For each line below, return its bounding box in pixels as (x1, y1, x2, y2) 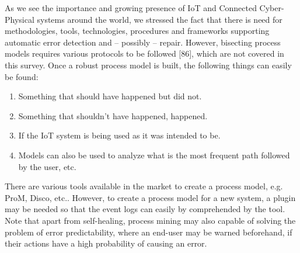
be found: (5, 70, 39, 82)
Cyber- (259, 2, 284, 13)
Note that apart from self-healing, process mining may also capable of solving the (5, 214, 296, 226)
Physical (5, 13, 34, 25)
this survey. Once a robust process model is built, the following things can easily (5, 58, 292, 71)
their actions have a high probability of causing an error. (5, 237, 207, 249)
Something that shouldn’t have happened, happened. (18, 109, 208, 122)
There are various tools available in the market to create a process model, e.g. (5, 180, 283, 192)
